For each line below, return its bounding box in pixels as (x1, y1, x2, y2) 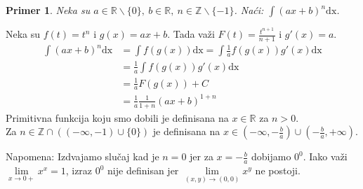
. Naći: (234, 3, 264, 17)
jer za (190, 149, 213, 164)
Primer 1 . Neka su (6, 3, 91, 17)
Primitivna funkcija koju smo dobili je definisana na (6, 110, 229, 125)
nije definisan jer (107, 163, 179, 178)
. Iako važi (303, 149, 348, 164)
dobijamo (251, 149, 291, 164)
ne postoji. (255, 163, 301, 178)
